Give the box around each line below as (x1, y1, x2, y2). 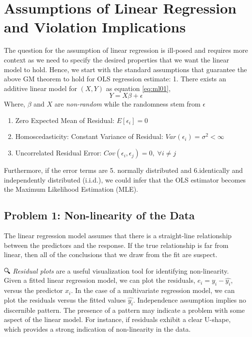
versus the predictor (4, 285, 63, 295)
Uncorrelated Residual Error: (15, 148, 102, 158)
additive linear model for (4, 83, 77, 93)
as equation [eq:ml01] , (106, 83, 171, 93)
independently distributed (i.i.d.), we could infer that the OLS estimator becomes (4, 174, 246, 184)
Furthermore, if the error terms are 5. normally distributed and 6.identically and (4, 165, 243, 175)
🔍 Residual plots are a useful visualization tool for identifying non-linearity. (4, 265, 229, 276)
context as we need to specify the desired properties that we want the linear (4, 54, 229, 64)
